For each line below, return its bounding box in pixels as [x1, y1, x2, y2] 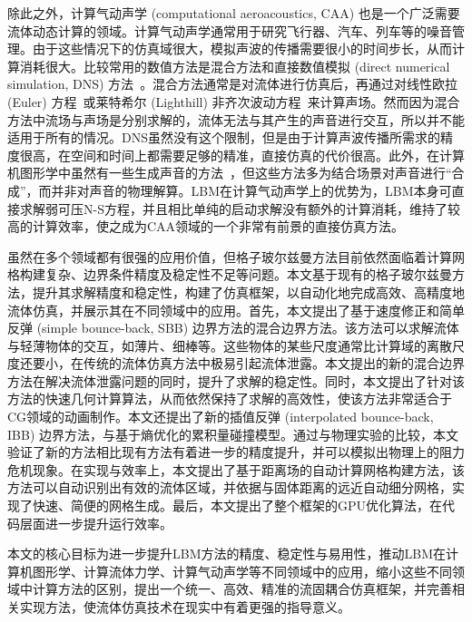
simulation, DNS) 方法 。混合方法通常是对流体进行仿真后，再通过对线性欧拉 [7, 74, 458, 93]
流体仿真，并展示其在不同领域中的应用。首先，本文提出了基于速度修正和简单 [7, 300, 465, 319]
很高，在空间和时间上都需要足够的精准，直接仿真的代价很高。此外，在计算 [19, 145, 465, 164]
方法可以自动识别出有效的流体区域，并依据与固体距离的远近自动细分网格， [7, 478, 452, 497]
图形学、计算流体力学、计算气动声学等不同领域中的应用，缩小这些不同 [32, 561, 452, 580]
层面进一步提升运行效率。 [19, 513, 172, 532]
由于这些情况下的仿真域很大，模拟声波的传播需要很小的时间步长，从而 [32, 39, 452, 58]
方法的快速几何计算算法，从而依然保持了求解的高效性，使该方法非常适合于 [7, 389, 452, 408]
